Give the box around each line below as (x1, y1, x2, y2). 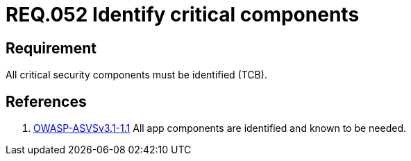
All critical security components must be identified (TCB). (6, 69, 267, 81)
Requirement (6, 39, 97, 57)
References (6, 92, 87, 110)
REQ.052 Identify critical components (6, 3, 360, 26)
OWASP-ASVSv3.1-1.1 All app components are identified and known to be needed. (33, 122, 407, 135)
